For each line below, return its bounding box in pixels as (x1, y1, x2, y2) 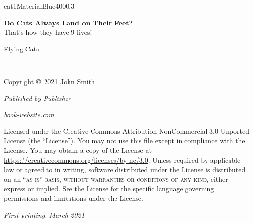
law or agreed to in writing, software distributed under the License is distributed (4, 164, 246, 174)
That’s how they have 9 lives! (4, 27, 92, 37)
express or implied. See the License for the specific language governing (4, 183, 214, 194)
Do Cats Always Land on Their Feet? (4, 17, 133, 27)
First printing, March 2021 (4, 209, 85, 220)
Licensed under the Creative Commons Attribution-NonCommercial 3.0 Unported (4, 125, 250, 136)
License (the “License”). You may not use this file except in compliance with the (4, 135, 245, 146)
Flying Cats (4, 43, 39, 53)
